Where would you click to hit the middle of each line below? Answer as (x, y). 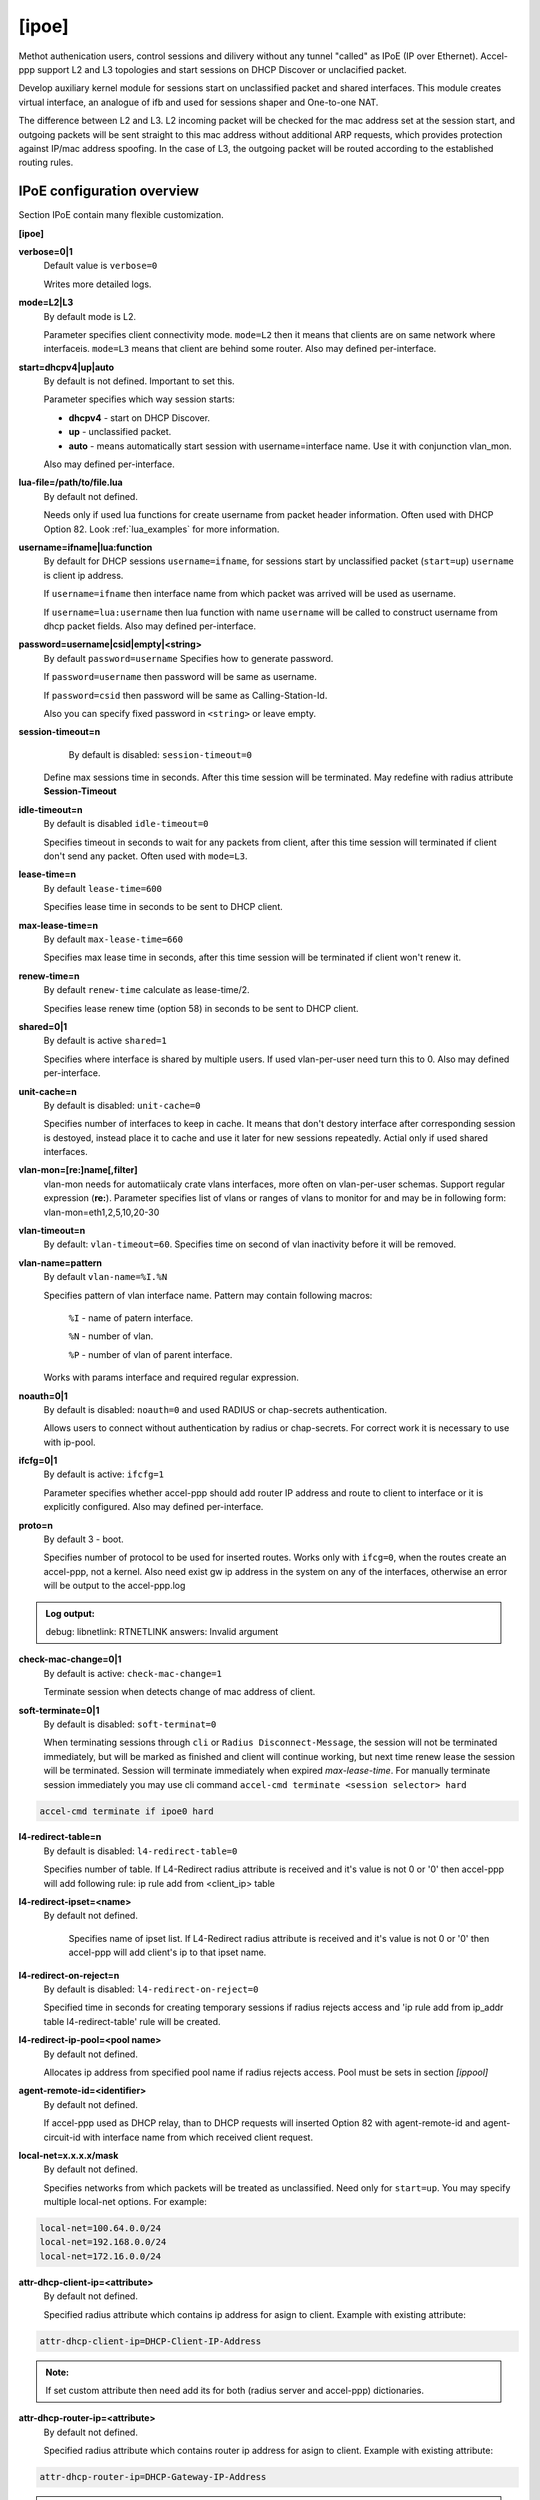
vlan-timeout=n (52, 1231)
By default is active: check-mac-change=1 (132, 1673)
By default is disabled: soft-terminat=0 (130, 1724)
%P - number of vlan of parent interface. (150, 1354)
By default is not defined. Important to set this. (139, 381)
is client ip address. (83, 575)
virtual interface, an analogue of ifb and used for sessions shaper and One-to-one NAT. (198, 102)
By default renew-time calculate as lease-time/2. (146, 990)
